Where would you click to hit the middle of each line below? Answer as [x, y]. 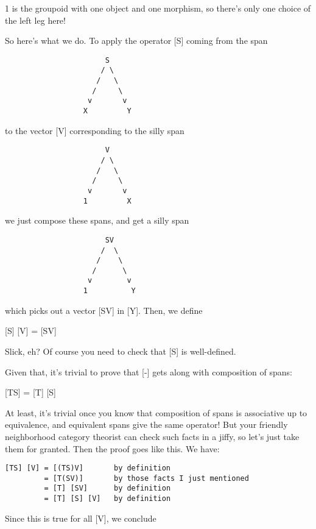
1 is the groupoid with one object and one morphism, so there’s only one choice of [158, 8]
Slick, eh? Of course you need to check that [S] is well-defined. [121, 351]
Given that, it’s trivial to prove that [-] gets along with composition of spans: [149, 371]
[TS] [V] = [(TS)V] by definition [88, 468]
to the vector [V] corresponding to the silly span [95, 130]
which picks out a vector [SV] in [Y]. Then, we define [104, 310]
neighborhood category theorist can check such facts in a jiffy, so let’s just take [152, 436]
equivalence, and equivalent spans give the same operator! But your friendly [146, 424]
